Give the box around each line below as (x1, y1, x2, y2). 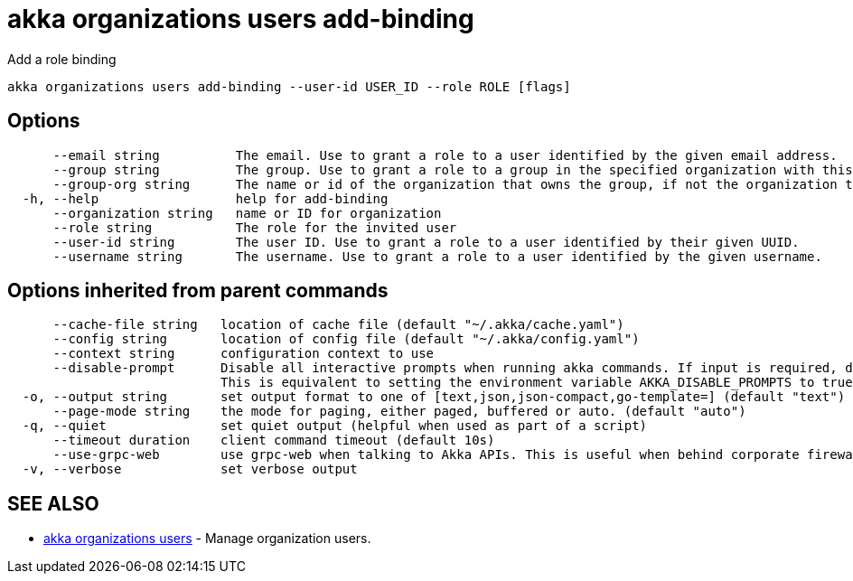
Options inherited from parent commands (7, 279, 389, 303)
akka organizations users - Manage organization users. (43, 530, 371, 547)
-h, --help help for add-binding (22, 191, 389, 206)
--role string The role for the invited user (52, 220, 457, 235)
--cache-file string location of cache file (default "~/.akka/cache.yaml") (52, 317, 624, 333)
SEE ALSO (7, 492, 99, 515)
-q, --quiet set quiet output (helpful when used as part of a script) (22, 418, 648, 434)
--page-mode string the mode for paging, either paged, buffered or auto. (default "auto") (52, 404, 746, 419)
